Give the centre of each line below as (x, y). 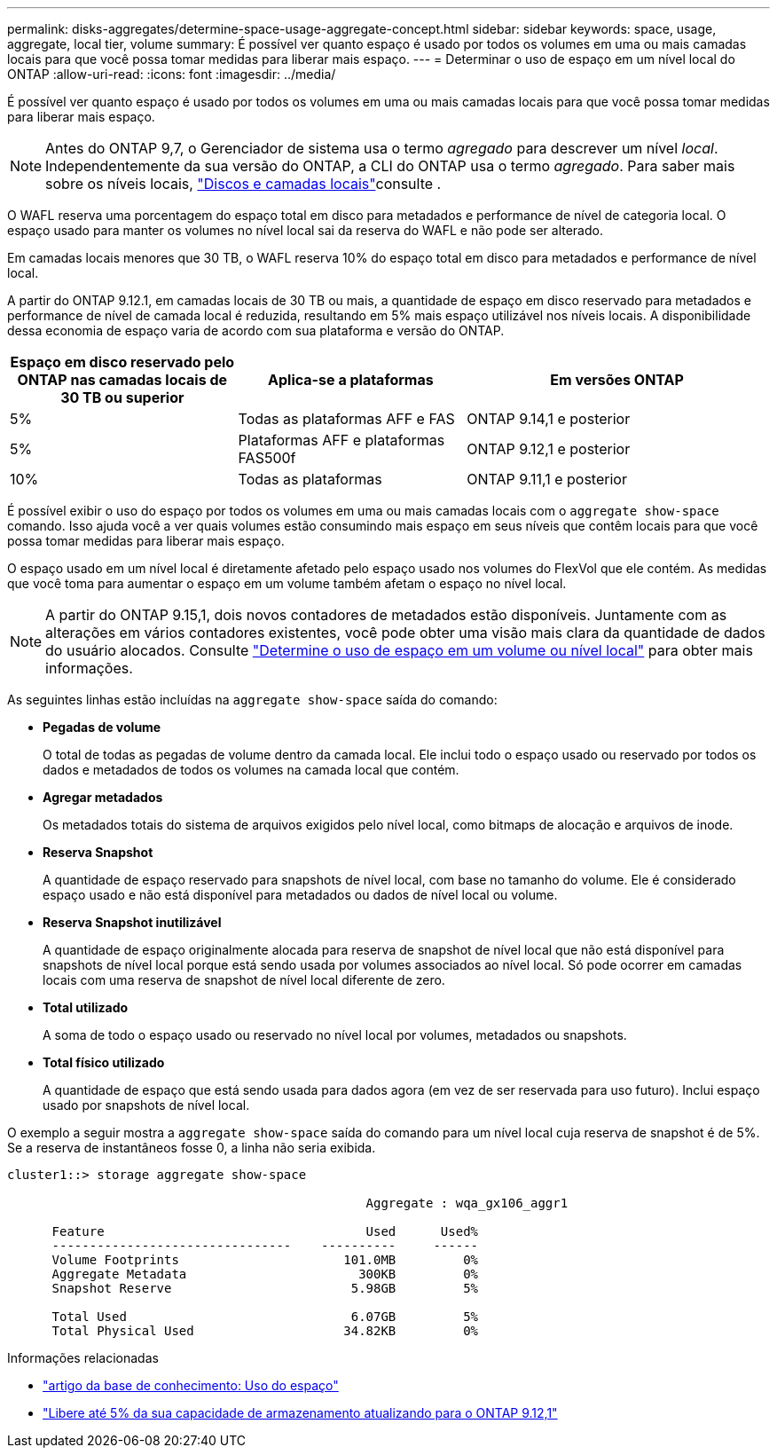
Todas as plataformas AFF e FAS (346, 419)
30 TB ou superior (122, 397)
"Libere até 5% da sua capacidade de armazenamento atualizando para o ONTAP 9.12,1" (300, 1413)
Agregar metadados (103, 797)
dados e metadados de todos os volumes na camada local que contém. (251, 770)
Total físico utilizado (104, 1062)
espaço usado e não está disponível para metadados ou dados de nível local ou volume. (300, 895)
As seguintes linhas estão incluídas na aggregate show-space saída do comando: (252, 700)
